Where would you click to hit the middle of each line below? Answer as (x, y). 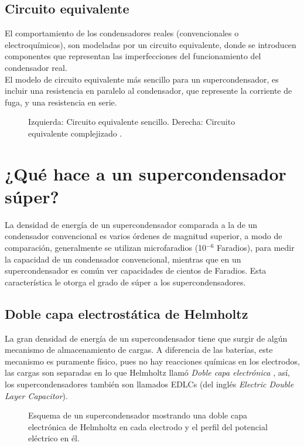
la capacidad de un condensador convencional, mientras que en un (123, 259)
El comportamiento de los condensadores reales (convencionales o (122, 33)
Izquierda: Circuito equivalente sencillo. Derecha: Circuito (132, 122)
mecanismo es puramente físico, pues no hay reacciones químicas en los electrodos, (152, 361)
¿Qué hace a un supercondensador (146, 173)
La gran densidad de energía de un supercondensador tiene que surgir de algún (146, 338)
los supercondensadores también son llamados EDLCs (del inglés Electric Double (149, 384)
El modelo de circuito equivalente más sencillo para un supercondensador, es (142, 79)
